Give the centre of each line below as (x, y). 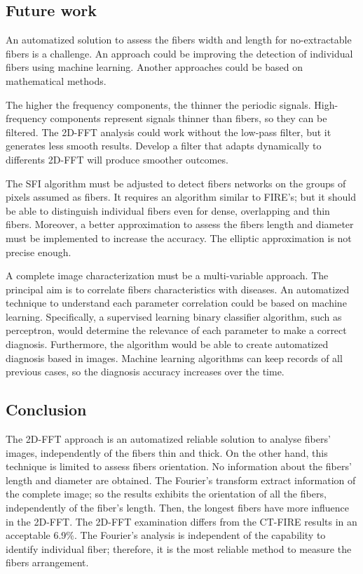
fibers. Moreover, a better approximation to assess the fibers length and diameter (180, 224)
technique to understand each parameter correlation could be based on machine (176, 303)
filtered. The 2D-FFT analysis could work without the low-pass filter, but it (169, 132)
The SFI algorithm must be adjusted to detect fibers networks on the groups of (176, 183)
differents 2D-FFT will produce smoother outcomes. (117, 159)
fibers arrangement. (47, 562)
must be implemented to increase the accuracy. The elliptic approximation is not (179, 238)
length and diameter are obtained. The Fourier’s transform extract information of (181, 480)
